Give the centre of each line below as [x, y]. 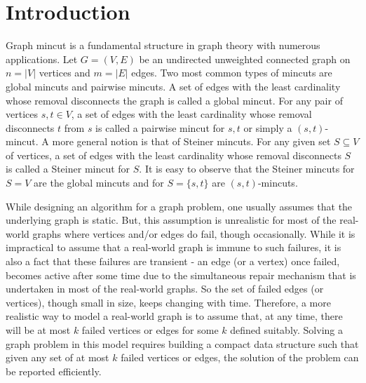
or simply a [268, 127]
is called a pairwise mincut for [160, 127]
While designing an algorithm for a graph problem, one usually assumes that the [179, 206]
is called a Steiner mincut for [68, 169]
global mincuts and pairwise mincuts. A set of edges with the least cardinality [173, 86]
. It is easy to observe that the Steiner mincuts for [247, 169]
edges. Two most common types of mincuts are [232, 73]
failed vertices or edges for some [150, 330]
